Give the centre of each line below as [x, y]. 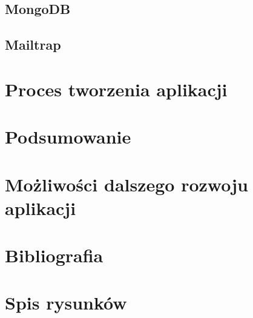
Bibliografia [54, 255]
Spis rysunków [66, 303]
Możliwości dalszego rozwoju [126, 184]
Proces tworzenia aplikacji [116, 89]
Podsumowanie [68, 137]
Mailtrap [33, 45]
